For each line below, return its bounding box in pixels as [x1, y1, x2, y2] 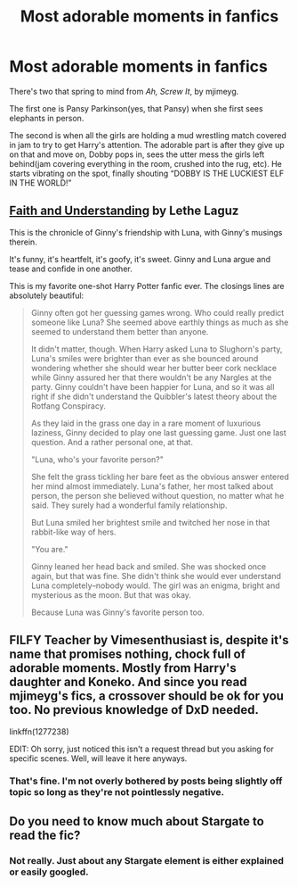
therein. [9, 236, 37, 247]
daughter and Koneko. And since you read [9, 675, 247, 690]
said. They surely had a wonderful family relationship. [30, 500, 228, 510]
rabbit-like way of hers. [30, 526, 117, 537]
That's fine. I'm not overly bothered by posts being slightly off [9, 775, 283, 787]
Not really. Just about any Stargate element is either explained [9, 854, 285, 866]
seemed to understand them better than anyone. [30, 326, 209, 336]
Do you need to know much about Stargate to [9, 814, 264, 829]
